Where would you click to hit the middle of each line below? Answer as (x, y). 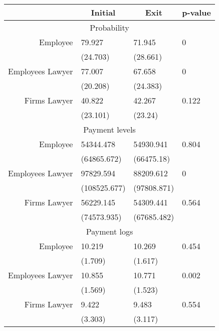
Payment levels (110, 129)
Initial (103, 12)
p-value (197, 12)
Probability (110, 27)
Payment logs (110, 231)
